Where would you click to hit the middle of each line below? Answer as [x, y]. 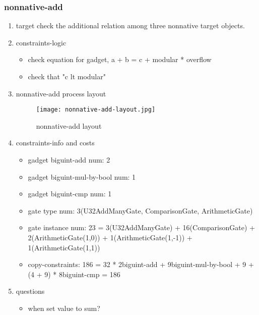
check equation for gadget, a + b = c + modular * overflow [120, 59]
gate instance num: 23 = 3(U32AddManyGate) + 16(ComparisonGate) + [141, 227]
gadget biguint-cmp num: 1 [70, 194]
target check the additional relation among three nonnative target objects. [130, 25]
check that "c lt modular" [67, 76]
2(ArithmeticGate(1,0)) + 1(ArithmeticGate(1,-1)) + [110, 237]
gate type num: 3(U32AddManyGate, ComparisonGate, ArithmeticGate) [140, 210]
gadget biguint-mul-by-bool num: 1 [82, 176]
